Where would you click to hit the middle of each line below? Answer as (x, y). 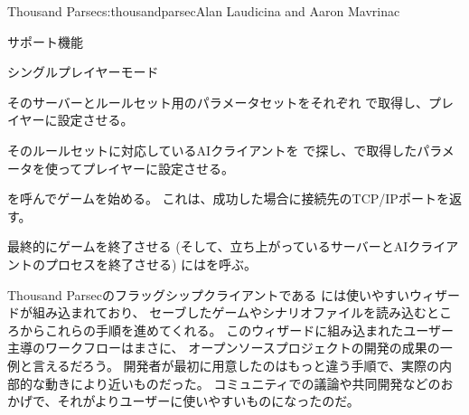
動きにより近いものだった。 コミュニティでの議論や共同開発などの (243, 383)
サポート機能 (45, 41)
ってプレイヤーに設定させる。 (145, 168)
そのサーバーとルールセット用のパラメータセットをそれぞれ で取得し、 (218, 102)
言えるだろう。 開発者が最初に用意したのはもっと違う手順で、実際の (235, 365)
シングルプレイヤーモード (83, 72)
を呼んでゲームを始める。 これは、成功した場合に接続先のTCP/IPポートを (228, 198)
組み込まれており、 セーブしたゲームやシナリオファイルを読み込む (229, 312)
